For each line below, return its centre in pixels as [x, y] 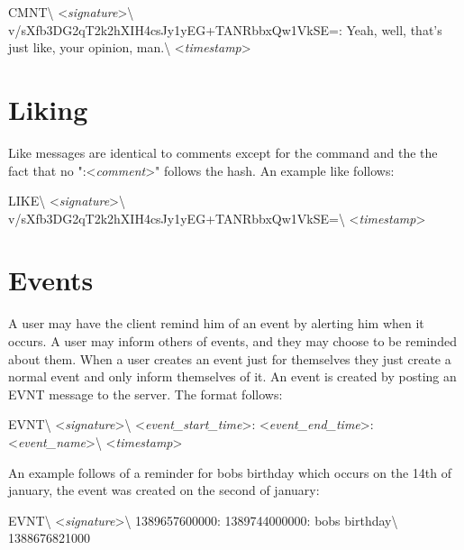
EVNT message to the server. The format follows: [146, 394]
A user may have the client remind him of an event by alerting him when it [216, 323]
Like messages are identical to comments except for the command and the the [223, 152]
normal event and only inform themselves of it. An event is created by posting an [232, 376]
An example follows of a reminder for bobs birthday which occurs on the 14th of [230, 472]
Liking [48, 109]
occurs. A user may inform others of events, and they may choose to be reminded [232, 341]
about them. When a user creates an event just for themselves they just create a [230, 358]
